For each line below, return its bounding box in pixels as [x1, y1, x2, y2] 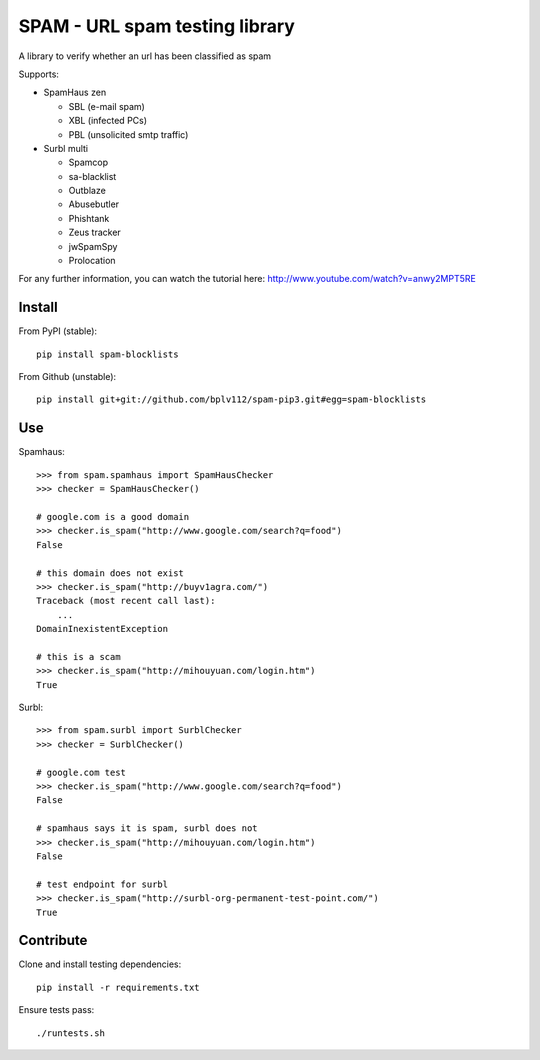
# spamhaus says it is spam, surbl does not [36, 823, 259, 834]
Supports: [18, 68, 60, 80]
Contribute [18, 932, 88, 949]
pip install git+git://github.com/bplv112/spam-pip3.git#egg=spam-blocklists [36, 394, 427, 405]
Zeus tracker [68, 226, 122, 239]
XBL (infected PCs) [68, 115, 148, 127]
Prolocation [68, 255, 116, 267]
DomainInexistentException [36, 623, 169, 635]
